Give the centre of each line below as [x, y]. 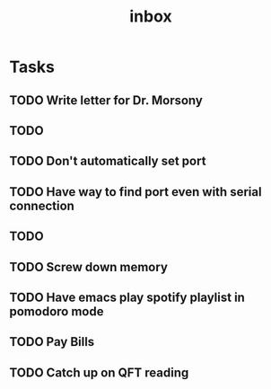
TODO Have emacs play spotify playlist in [127, 297]
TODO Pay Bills [52, 342]
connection [42, 205]
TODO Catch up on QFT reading [99, 372]
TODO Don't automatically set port [108, 161]
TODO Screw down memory [89, 267]
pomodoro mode [57, 311]
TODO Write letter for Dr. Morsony [106, 100]
